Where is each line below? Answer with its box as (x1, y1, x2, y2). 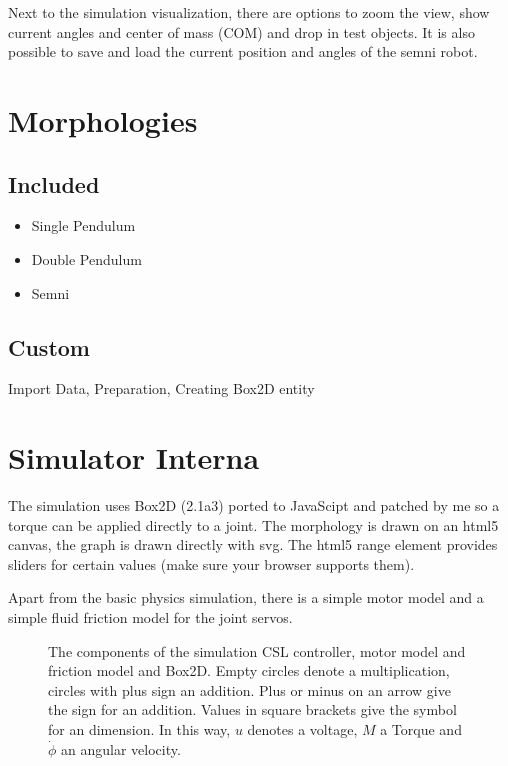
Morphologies (8, 99, 198, 140)
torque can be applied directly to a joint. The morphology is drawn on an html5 (8, 514, 499, 535)
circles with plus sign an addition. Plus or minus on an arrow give (48, 679, 451, 700)
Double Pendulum (31, 248, 142, 269)
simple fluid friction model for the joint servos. (8, 607, 293, 628)
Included (8, 168, 100, 199)
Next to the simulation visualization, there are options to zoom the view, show (8, 2, 490, 22)
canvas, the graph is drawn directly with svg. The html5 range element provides (8, 534, 498, 555)
